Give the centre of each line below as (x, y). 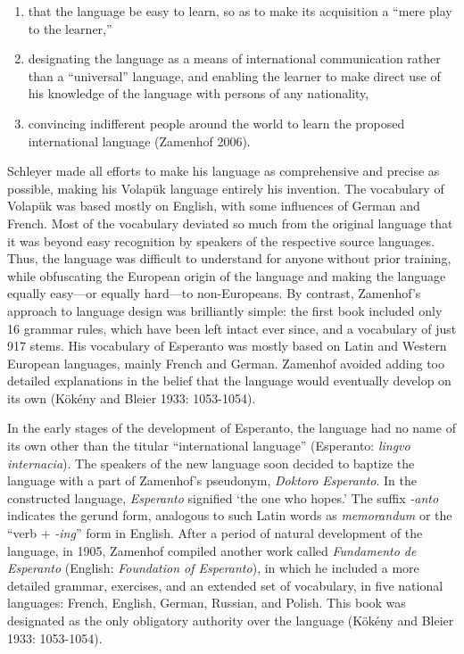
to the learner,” (70, 28)
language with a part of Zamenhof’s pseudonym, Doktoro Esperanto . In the (212, 480)
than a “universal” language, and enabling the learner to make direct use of (234, 75)
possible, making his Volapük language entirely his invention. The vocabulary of (226, 188)
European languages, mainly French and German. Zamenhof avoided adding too (226, 363)
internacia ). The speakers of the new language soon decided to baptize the (211, 463)
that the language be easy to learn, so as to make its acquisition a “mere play (240, 11)
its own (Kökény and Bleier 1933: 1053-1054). (132, 397)
